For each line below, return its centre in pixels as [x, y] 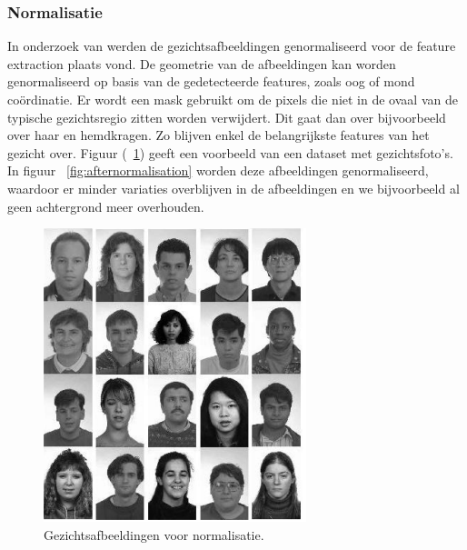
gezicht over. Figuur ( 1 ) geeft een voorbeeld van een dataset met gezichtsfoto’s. [230, 152]
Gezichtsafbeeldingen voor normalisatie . [154, 534]
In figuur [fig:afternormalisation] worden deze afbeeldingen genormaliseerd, [218, 170]
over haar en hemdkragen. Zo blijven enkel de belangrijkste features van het [219, 135]
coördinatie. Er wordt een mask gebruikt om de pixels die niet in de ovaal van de [233, 99]
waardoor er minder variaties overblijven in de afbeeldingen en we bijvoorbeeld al [233, 188]
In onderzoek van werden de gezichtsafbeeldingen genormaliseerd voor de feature [232, 46]
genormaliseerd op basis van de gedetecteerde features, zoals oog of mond [211, 81]
